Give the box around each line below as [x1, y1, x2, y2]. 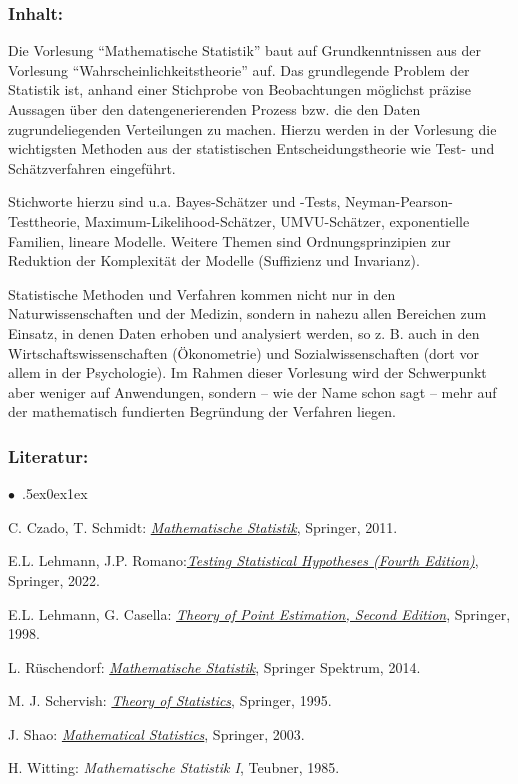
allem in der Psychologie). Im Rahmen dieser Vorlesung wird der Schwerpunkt [8, 362, 487, 383]
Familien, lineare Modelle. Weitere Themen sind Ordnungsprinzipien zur [8, 230, 451, 251]
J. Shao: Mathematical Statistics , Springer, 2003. [8, 723, 305, 744]
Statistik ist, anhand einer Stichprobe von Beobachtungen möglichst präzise [8, 79, 472, 100]
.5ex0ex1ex [22, 483, 88, 504]
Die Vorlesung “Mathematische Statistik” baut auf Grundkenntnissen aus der [8, 40, 482, 61]
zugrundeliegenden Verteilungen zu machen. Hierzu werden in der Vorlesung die [8, 118, 497, 139]
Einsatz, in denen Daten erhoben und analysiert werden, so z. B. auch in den [8, 322, 480, 343]
